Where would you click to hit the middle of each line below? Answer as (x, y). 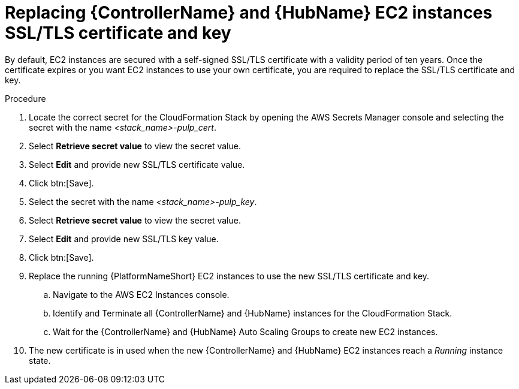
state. (40, 360)
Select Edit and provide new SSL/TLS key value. (124, 239)
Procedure (25, 98)
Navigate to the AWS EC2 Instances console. (141, 294)
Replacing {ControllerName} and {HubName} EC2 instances (249, 13)
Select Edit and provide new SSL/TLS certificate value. (137, 164)
